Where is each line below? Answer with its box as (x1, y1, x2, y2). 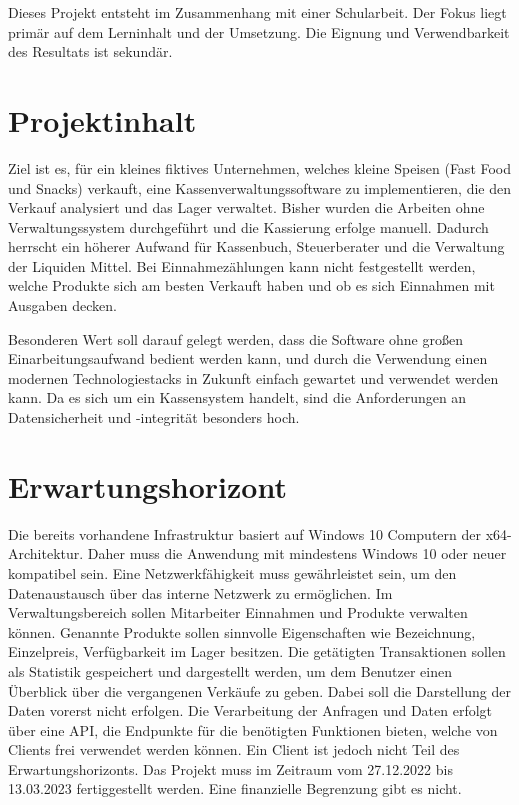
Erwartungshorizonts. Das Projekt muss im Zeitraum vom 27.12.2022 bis (8, 758, 453, 779)
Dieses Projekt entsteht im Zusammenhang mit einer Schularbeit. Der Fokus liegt (8, 2, 507, 22)
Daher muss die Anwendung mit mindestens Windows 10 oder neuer (87, 543, 507, 564)
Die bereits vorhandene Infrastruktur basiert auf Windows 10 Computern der (8, 523, 481, 544)
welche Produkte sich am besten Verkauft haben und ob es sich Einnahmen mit (8, 275, 495, 296)
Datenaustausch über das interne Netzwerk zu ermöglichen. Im (8, 582, 393, 603)
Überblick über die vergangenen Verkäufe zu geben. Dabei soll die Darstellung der (8, 680, 511, 701)
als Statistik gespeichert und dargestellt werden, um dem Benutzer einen (8, 660, 452, 681)
